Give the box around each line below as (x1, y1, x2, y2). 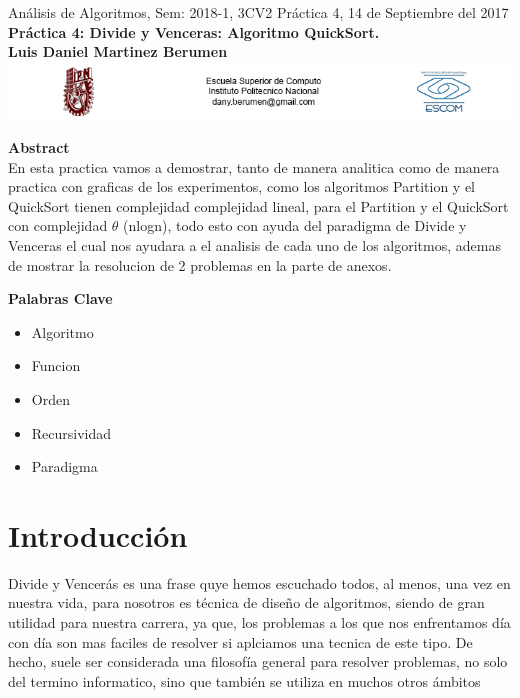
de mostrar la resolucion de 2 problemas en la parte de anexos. (8, 254, 392, 275)
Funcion (31, 355, 81, 376)
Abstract (8, 136, 70, 157)
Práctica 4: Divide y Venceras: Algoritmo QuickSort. (8, 21, 380, 42)
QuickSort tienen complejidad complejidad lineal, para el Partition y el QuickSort (8, 195, 509, 216)
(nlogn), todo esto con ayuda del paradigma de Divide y (123, 215, 467, 236)
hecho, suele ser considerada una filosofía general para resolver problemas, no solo (8, 651, 508, 672)
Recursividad (31, 422, 112, 443)
